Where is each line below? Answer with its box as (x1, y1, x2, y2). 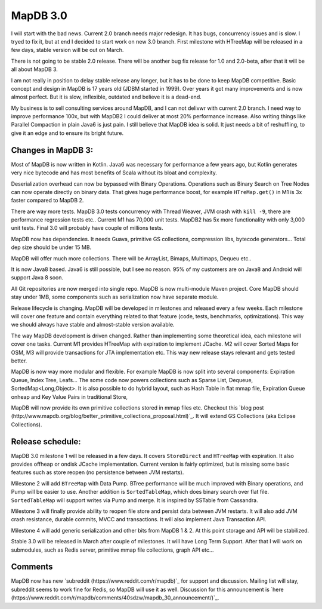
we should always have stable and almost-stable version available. (11, 321, 175, 328)
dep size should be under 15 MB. (11, 244, 92, 251)
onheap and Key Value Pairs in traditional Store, (11, 393, 128, 400)
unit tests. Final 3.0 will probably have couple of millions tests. (11, 224, 163, 232)
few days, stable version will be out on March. (11, 47, 124, 54)
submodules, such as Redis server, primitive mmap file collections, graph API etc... (11, 546, 214, 553)
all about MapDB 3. (11, 66, 58, 73)
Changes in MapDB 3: (11, 145, 94, 155)
